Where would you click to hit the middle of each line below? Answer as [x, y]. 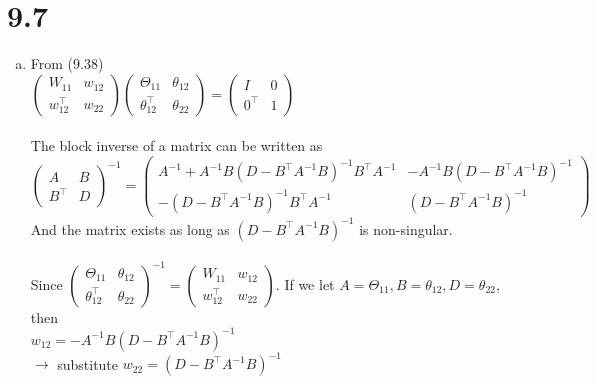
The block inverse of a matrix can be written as [176, 145]
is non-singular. [406, 228]
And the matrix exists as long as [130, 228]
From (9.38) [67, 63]
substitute [88, 363]
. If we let [305, 283]
